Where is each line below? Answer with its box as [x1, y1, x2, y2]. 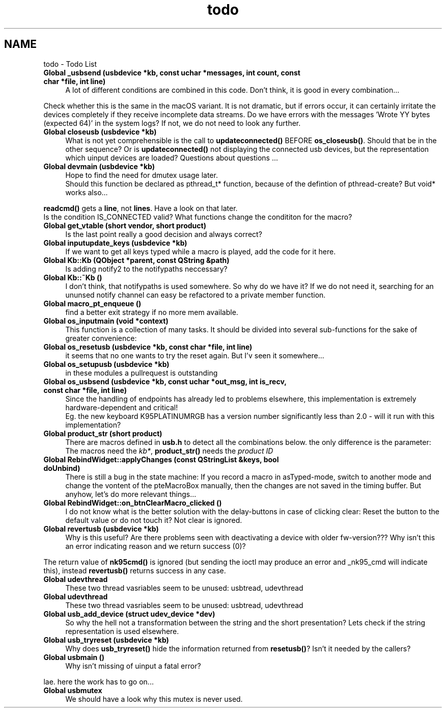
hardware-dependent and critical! [65, 403, 178, 412]
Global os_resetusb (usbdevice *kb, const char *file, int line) [43, 342, 253, 351]
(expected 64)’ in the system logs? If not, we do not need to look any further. [43, 118, 301, 127]
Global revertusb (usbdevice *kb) [43, 524, 159, 533]
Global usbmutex [43, 685, 102, 695]
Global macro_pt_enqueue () [43, 299, 142, 308]
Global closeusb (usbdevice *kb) [43, 127, 157, 136]
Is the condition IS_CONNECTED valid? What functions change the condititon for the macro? [43, 212, 352, 221]
